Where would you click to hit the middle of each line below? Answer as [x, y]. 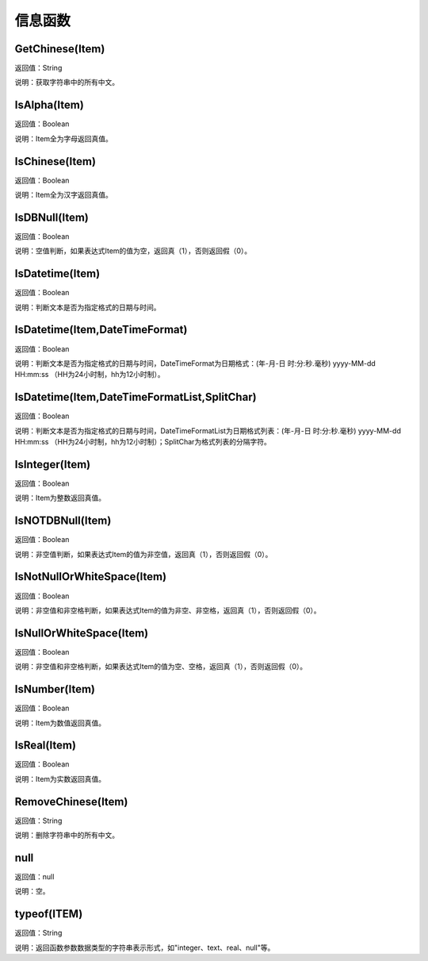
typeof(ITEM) [49, 914]
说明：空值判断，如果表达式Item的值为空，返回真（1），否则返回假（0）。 [133, 251]
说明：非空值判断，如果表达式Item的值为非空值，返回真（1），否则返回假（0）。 [143, 554]
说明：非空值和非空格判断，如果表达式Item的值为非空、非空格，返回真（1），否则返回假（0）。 [168, 610]
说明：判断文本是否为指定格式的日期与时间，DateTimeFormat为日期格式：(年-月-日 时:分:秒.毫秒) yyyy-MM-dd [195, 363]
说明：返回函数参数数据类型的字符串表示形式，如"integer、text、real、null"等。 [145, 948]
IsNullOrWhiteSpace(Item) [82, 633]
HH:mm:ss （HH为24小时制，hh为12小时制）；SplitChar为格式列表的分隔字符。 [143, 442]
